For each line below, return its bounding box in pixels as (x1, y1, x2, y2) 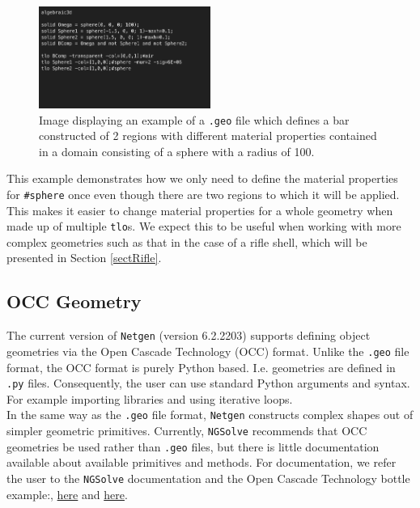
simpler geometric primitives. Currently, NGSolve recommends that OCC (6, 422, 367, 439)
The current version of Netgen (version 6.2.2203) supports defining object (6, 327, 371, 344)
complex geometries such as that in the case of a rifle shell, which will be (6, 233, 367, 250)
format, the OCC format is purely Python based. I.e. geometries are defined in (6, 358, 396, 375)
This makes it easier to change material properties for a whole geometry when (6, 201, 393, 218)
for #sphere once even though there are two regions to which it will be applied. (6, 185, 400, 202)
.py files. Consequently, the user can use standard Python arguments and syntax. (6, 375, 410, 392)
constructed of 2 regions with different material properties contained (39, 127, 377, 144)
